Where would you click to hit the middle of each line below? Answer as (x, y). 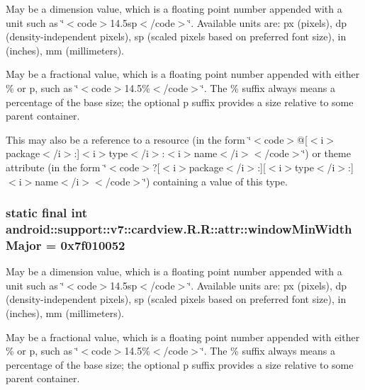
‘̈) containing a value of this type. (215, 181)
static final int (47, 213)
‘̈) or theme (326, 153)
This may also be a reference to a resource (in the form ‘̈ (129, 139)
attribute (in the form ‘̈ (56, 167)
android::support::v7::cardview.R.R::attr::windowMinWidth (179, 228)
